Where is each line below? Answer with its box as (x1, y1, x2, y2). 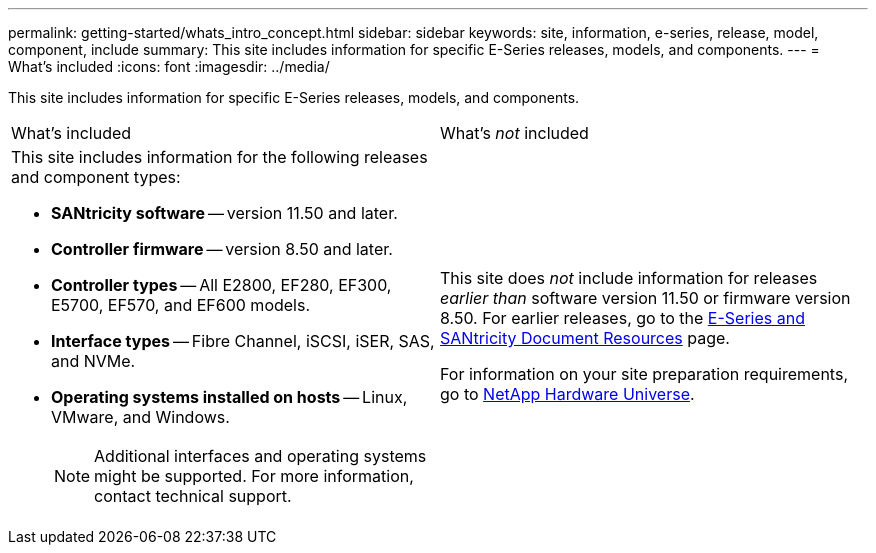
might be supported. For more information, (94, 466, 414, 486)
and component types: (11, 167, 181, 187)
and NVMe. (51, 351, 136, 371)
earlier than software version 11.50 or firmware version (440, 288, 851, 308)
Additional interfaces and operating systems (94, 446, 427, 466)
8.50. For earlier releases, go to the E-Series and (440, 308, 805, 328)
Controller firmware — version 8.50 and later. (51, 239, 393, 259)
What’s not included (440, 123, 589, 143)
